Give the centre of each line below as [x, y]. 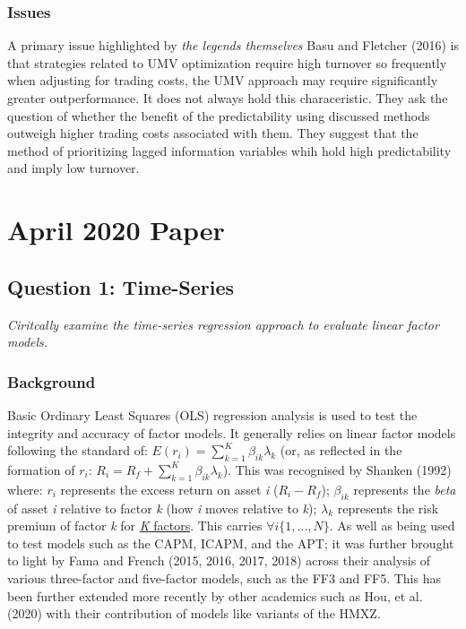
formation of [41, 469]
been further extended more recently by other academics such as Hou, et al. [215, 595]
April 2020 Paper [116, 230]
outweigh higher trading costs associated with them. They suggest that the [213, 133]
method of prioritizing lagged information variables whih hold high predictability [229, 150]
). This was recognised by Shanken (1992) [337, 469]
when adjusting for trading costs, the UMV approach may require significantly [223, 80]
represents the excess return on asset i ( [169, 489]
